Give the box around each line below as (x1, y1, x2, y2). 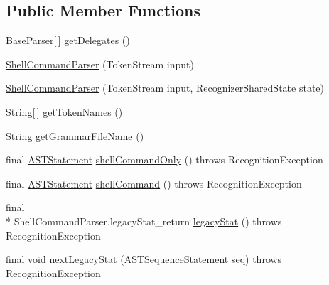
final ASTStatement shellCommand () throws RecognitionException (6, 176, 302, 190)
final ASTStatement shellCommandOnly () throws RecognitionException (6, 152, 323, 167)
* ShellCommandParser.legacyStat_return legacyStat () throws (6, 213, 282, 228)
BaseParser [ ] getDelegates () (6, 33, 130, 48)
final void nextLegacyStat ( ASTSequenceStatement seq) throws (6, 252, 282, 267)
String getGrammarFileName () (6, 128, 144, 143)
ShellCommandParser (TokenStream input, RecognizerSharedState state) (6, 80, 324, 95)
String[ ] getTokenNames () (6, 104, 123, 119)
